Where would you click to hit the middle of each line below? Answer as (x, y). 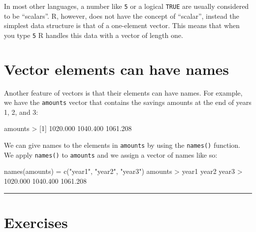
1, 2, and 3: (21, 112)
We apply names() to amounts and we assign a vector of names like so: (111, 154)
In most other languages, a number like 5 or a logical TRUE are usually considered (127, 6)
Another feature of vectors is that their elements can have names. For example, (123, 92)
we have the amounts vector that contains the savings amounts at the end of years (128, 102)
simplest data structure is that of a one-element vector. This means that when (122, 25)
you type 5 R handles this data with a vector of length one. (94, 35)
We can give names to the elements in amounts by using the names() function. (122, 145)
